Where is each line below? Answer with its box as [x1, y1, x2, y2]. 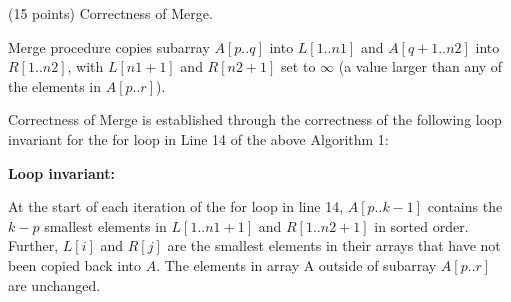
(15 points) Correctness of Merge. [8, 3, 213, 23]
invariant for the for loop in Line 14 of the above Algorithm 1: [8, 128, 389, 149]
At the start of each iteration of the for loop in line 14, [8, 196, 344, 217]
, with [67, 56, 104, 77]
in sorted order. [374, 215, 469, 236]
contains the [427, 196, 503, 217]
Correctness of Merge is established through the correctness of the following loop [8, 109, 502, 130]
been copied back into [8, 254, 141, 275]
